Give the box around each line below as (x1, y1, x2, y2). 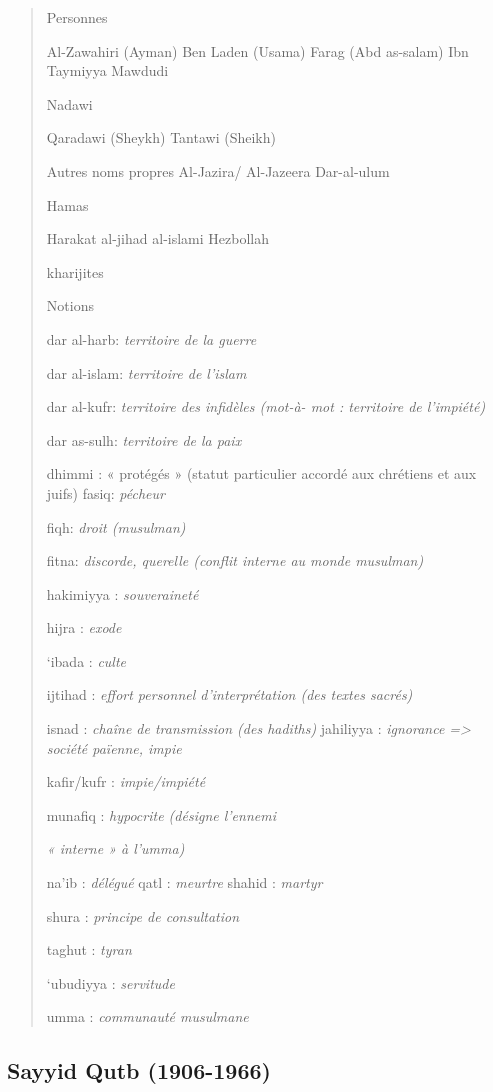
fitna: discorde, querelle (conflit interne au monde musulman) (46, 550, 424, 571)
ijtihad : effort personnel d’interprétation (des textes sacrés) (46, 684, 413, 705)
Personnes (46, 7, 108, 27)
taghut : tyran (46, 939, 132, 960)
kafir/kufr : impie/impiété (46, 771, 206, 792)
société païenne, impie (46, 737, 182, 758)
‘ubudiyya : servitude (46, 972, 175, 993)
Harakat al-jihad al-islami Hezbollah (46, 228, 269, 249)
